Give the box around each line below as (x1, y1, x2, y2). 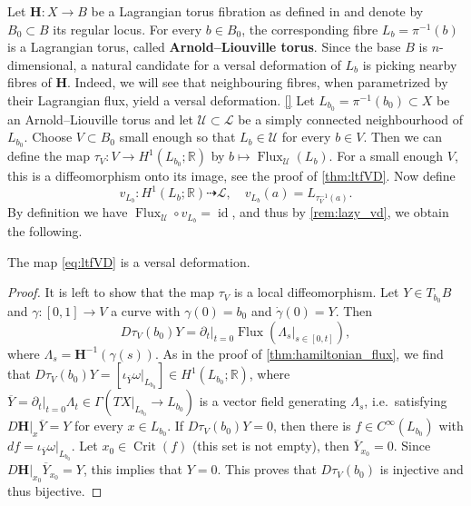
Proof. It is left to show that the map (7, 283, 214, 302)
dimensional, (7, 55, 77, 74)
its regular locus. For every (53, 19, 202, 38)
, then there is (272, 416, 351, 435)
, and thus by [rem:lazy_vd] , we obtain (231, 203, 449, 222)
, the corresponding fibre (241, 19, 378, 38)
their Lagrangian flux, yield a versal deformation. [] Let (7, 90, 315, 109)
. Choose (24, 127, 73, 146)
